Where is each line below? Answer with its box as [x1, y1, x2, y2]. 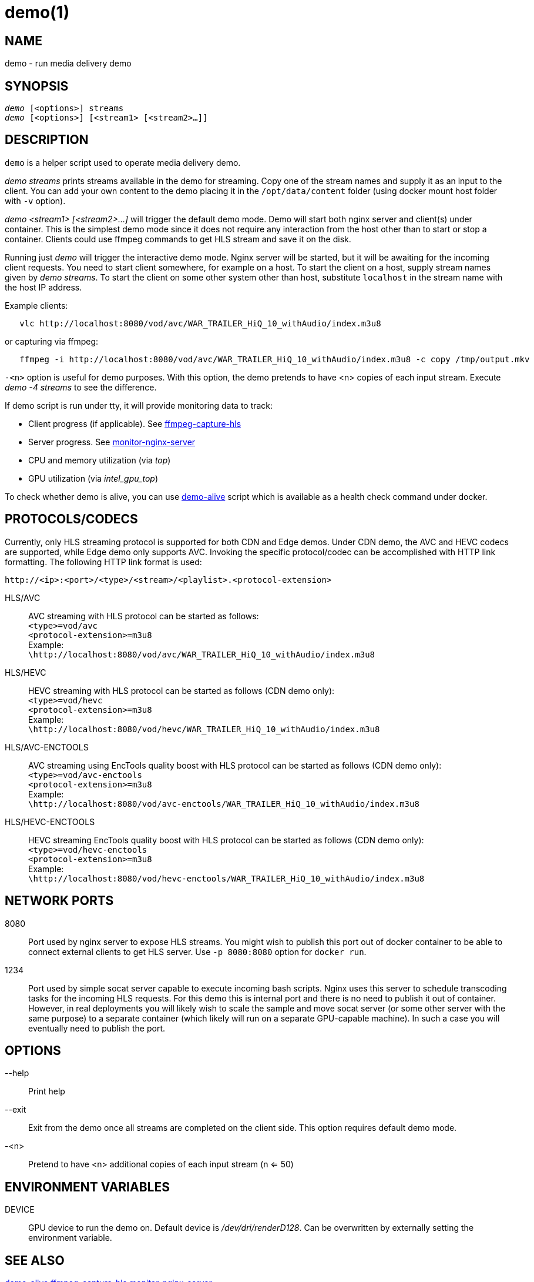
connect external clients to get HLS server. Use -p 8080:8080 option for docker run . [28, 946, 367, 957]
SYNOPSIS [5, 78, 69, 94]
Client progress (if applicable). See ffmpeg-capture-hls [28, 418, 241, 429]
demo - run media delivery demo [5, 58, 132, 69]
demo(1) [5, 2, 70, 22]
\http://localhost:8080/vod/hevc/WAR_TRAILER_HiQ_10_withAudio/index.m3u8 [28, 724, 380, 734]
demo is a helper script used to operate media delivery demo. [5, 157, 241, 168]
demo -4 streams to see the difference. [5, 382, 157, 392]
